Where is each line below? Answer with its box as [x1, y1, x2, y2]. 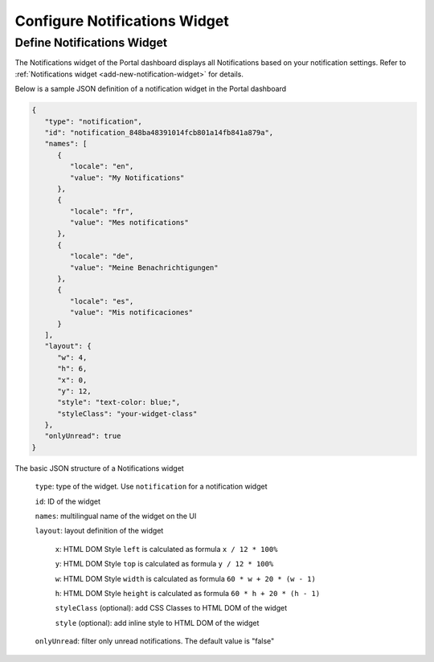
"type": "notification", [44, 116, 142, 126]
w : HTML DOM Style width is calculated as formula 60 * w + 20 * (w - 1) [55, 574, 317, 583]
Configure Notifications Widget [14, 12, 229, 30]
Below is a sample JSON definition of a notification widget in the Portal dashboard [14, 84, 287, 94]
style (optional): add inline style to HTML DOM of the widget [55, 618, 260, 627]
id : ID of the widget [35, 496, 100, 506]
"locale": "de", [69, 251, 134, 261]
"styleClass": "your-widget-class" [57, 409, 198, 418]
